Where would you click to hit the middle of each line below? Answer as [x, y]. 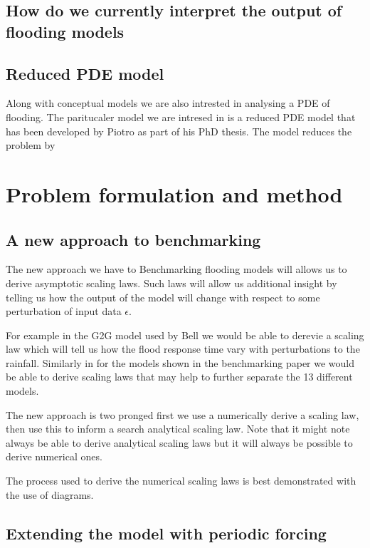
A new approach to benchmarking [133, 239]
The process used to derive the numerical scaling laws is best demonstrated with [181, 481]
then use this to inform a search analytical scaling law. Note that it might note [178, 429]
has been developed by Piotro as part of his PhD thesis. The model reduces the [179, 131]
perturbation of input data [64, 311]
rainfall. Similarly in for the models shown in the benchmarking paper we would [180, 362]
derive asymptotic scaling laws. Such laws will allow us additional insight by [171, 283]
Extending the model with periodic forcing [166, 533]
